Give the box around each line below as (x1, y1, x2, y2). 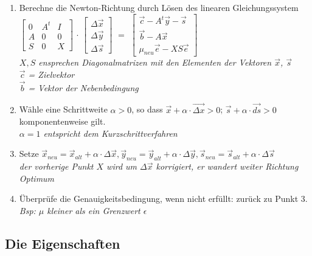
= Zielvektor (28, 68, 75, 81)
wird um (106, 160, 137, 173)
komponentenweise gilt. (19, 115, 106, 128)
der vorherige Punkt (19, 160, 94, 173)
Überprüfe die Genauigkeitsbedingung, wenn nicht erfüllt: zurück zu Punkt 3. (19, 192, 308, 205)
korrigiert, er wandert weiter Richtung (156, 160, 299, 173)
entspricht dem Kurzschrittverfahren (43, 126, 178, 139)
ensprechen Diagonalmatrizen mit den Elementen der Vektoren (38, 56, 272, 69)
